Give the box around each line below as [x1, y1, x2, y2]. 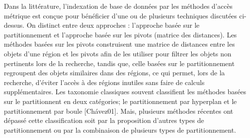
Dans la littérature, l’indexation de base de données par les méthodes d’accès [4, 1, 233, 11]
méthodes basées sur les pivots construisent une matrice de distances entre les [4, 39, 235, 49]
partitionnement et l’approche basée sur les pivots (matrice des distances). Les [4, 29, 237, 39]
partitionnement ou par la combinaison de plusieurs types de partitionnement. [4, 124, 236, 135]
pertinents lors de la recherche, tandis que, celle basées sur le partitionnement [4, 58, 235, 68]
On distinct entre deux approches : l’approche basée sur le [26, 20, 200, 30]
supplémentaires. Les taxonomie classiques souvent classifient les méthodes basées [4, 86, 246, 97]
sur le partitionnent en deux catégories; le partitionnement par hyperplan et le [4, 96, 237, 106]
